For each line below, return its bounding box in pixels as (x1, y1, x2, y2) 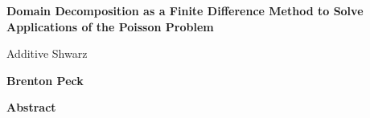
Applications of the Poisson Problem (6, 18, 214, 35)
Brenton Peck (6, 71, 84, 88)
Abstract (6, 99, 56, 116)
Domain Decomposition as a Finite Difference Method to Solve (6, 2, 364, 18)
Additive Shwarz (6, 45, 88, 62)
